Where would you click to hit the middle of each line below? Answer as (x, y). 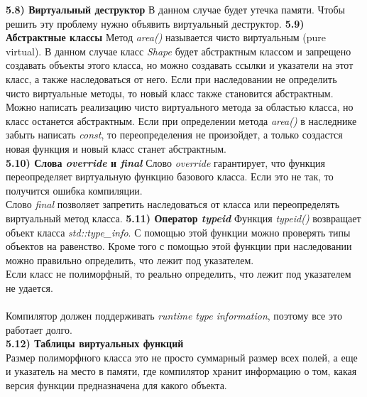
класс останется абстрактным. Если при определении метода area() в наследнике (181, 120)
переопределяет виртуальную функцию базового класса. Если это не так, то (170, 176)
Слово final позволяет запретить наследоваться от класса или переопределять (173, 204)
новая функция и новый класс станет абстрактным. (116, 148)
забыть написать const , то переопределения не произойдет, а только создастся (174, 135)
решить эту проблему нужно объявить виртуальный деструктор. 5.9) (155, 23)
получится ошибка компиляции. (74, 190)
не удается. (29, 287)
